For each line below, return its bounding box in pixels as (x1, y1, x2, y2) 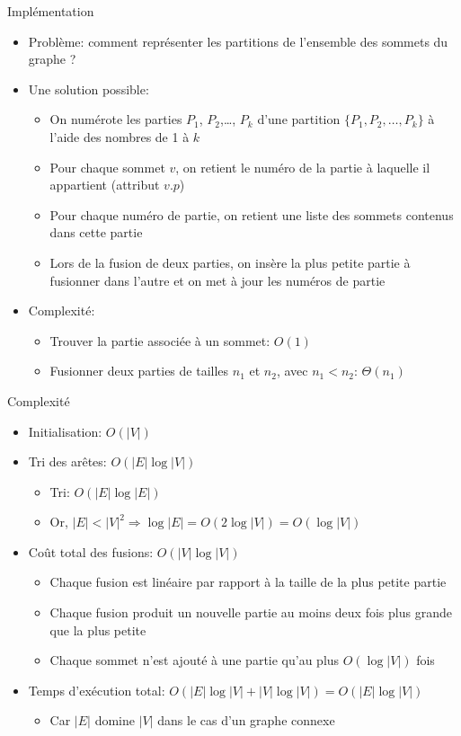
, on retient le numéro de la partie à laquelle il (175, 157, 430, 176)
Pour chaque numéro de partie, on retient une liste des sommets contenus (49, 205, 454, 224)
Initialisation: (28, 421, 102, 440)
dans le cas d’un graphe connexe (157, 711, 335, 730)
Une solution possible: (28, 79, 149, 98)
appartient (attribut (49, 175, 160, 194)
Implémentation (7, 2, 94, 20)
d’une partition (257, 110, 341, 129)
